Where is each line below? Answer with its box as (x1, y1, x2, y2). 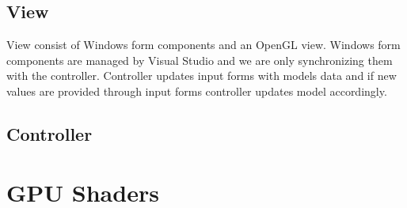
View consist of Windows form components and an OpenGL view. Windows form (6, 36, 401, 53)
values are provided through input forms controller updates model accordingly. (6, 82, 387, 99)
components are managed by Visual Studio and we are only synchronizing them (6, 51, 393, 68)
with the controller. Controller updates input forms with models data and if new (6, 67, 397, 84)
